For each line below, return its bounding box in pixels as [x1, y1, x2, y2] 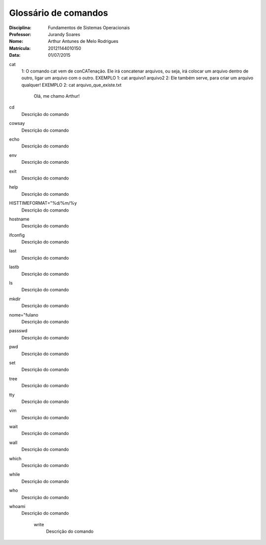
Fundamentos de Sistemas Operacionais [48, 25, 130, 31]
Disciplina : [9, 25, 32, 31]
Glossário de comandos [9, 7, 108, 18]
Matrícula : [9, 45, 31, 51]
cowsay [9, 120, 25, 126]
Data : [9, 52, 21, 58]
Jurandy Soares [48, 31, 81, 37]
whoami [9, 503, 26, 509]
